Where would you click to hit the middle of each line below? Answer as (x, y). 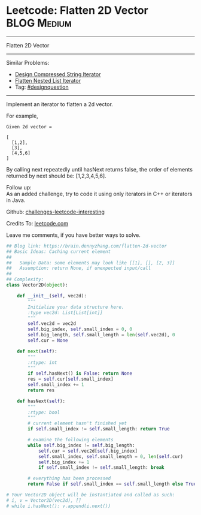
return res (41, 390)
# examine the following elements (71, 440)
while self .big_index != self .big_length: (81, 445)
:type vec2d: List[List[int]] (65, 312)
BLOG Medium (39, 23)
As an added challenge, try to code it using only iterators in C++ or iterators (99, 194)
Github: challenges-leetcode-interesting (55, 212)
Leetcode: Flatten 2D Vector (77, 10)
